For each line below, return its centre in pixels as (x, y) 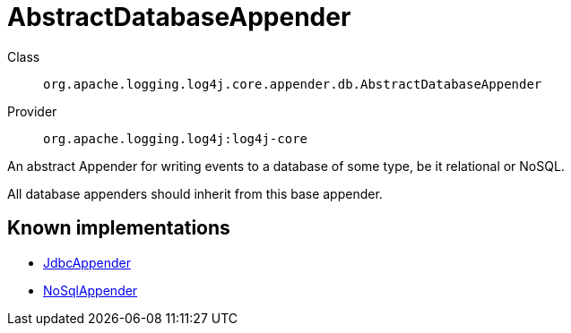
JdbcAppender (87, 262)
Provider (32, 111)
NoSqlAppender (91, 290)
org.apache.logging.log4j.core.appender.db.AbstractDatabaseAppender (293, 84)
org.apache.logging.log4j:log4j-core (176, 138)
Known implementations (119, 228)
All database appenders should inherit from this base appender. (195, 193)
